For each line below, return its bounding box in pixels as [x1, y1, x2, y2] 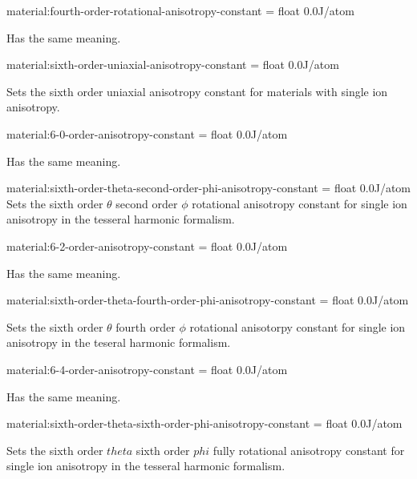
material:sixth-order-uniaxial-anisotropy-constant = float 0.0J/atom [6, 56, 339, 73]
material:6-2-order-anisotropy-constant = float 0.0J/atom [6, 237, 288, 254]
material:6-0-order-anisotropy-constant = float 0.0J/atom [6, 125, 288, 142]
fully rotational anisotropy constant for [213, 441, 405, 458]
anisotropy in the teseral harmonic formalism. [6, 334, 231, 351]
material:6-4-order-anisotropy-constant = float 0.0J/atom [6, 360, 288, 377]
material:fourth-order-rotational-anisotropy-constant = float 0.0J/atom [6, 2, 354, 18]
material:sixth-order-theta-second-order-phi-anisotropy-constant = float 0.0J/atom [6, 179, 411, 196]
